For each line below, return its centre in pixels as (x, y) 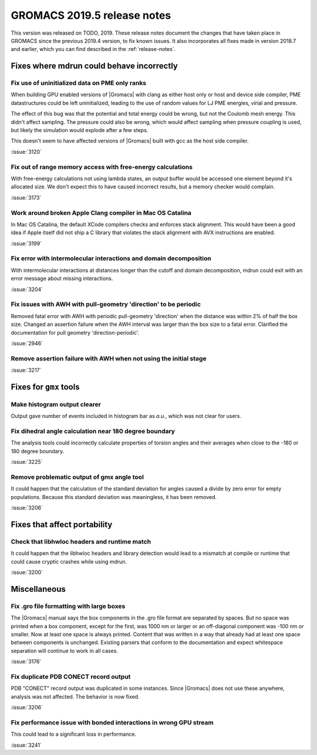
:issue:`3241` (26, 745)
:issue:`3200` (27, 572)
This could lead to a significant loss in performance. (74, 734)
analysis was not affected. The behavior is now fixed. (75, 696)
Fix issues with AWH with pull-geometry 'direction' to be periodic (106, 304)
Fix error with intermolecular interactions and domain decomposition (111, 258)
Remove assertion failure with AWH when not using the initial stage (109, 358)
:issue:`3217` (26, 370)
